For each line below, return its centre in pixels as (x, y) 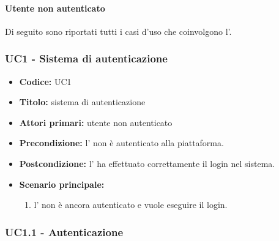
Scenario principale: (62, 184)
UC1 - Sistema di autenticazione (86, 58)
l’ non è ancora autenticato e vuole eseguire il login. (131, 205)
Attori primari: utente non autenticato (96, 122)
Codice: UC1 (45, 81)
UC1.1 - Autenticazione (64, 232)
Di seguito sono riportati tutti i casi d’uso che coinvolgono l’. (118, 31)
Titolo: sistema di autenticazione (82, 102)
